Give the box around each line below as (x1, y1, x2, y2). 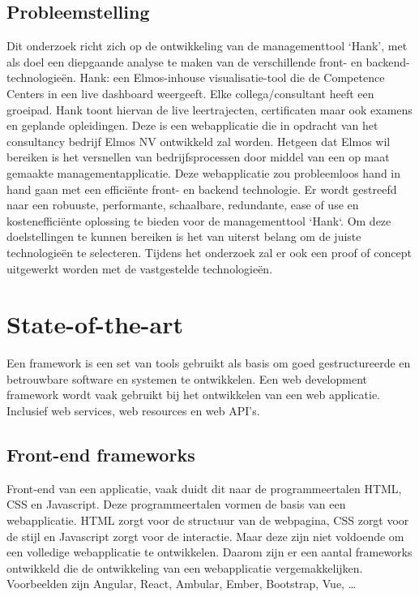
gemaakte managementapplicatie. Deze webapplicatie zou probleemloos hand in (6, 164, 401, 181)
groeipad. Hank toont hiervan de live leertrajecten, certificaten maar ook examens (6, 101, 413, 118)
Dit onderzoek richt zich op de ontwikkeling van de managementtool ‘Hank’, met (6, 37, 408, 54)
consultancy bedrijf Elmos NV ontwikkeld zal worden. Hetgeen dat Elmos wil (6, 132, 391, 149)
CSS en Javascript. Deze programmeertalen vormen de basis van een (6, 496, 346, 513)
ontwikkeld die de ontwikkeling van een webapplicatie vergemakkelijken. (6, 559, 363, 576)
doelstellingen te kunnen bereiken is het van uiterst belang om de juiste (6, 228, 361, 245)
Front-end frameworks (6, 442, 195, 466)
